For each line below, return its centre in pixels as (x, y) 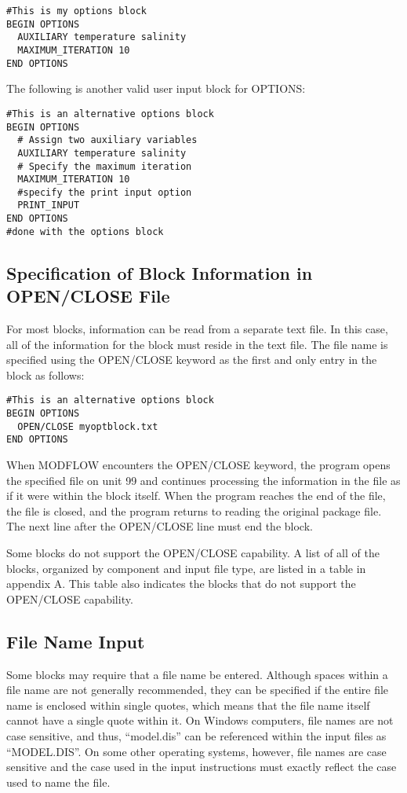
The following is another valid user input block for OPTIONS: (156, 88)
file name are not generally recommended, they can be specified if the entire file (198, 690)
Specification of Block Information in (160, 272)
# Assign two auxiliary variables (107, 140)
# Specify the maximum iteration (105, 166)
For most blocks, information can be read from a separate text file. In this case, (197, 329)
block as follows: (45, 374)
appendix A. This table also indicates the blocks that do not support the (181, 584)
